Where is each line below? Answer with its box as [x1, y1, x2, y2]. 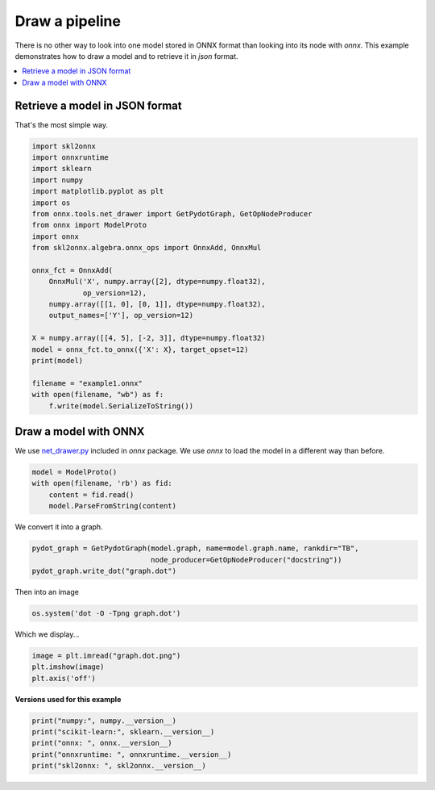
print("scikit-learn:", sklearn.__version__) [31, 727, 215, 737]
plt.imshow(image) [31, 663, 105, 671]
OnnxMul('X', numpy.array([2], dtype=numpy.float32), [48, 277, 266, 286]
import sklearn [31, 164, 92, 173]
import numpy [31, 175, 84, 185]
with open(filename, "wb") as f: [31, 390, 164, 399]
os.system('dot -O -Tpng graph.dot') [31, 608, 181, 617]
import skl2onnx [31, 141, 97, 151]
